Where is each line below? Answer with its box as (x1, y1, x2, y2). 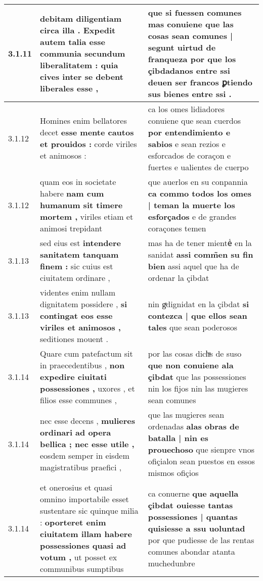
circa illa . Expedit (40, 24, 116, 36)
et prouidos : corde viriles (40, 138, 137, 150)
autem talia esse (40, 35, 105, 47)
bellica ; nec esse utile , (40, 438, 135, 450)
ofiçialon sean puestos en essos (148, 455, 255, 467)
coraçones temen (148, 222, 206, 234)
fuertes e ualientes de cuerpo (148, 161, 249, 173)
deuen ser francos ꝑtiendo (148, 76, 253, 88)
